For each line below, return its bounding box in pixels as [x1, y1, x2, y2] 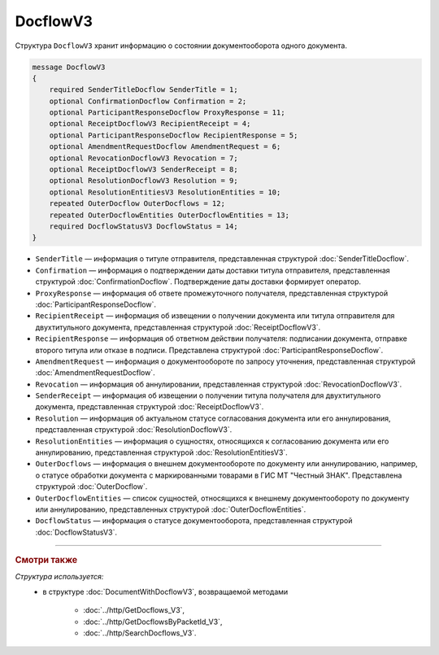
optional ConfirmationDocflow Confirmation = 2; [49, 96, 247, 106]
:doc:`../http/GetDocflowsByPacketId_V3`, [83, 617, 223, 627]
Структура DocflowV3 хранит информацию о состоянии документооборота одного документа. [15, 41, 347, 50]
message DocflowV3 [32, 62, 106, 72]
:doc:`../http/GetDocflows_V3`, [83, 605, 185, 615]
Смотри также [15, 554, 78, 565]
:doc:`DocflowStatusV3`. [35, 527, 118, 537]
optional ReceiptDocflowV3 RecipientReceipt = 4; [49, 119, 251, 129]
